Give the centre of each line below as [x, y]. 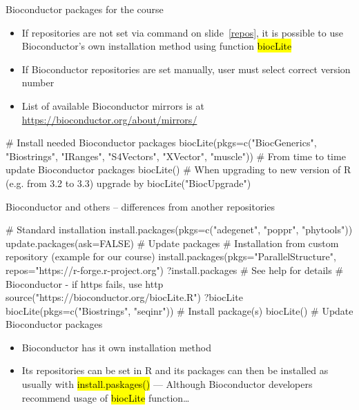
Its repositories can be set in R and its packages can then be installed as [175, 370]
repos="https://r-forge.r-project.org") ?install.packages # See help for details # [175, 270]
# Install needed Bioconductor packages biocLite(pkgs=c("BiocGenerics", [161, 143]
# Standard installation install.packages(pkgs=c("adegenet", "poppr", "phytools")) [179, 230]
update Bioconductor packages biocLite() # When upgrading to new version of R [178, 169]
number [38, 82]
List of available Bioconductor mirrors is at [113, 105]
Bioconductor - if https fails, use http [85, 283]
